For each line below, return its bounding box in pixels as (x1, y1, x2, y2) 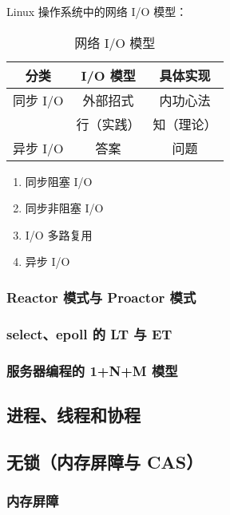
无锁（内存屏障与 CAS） (6, 449, 204, 473)
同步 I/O (13, 90, 64, 109)
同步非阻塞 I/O (25, 200, 104, 216)
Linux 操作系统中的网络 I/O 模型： (6, 3, 188, 19)
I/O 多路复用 (25, 226, 93, 243)
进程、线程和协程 (6, 402, 141, 426)
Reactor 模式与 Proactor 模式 (6, 287, 196, 307)
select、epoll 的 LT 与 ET (6, 323, 172, 343)
